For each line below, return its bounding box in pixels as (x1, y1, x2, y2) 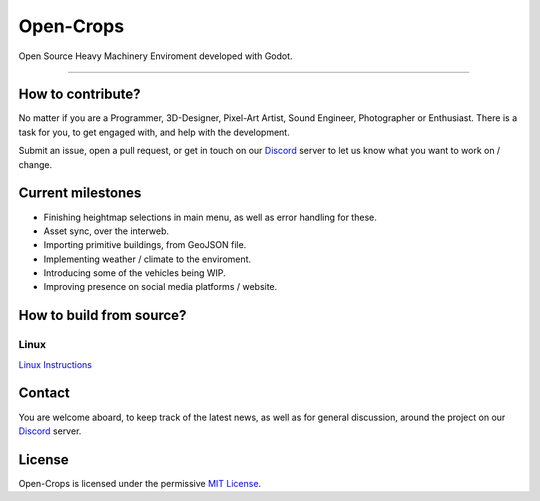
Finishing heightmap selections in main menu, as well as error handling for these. (43, 211, 377, 223)
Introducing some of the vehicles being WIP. (43, 267, 226, 279)
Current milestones (18, 185, 142, 202)
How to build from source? (18, 307, 187, 324)
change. (18, 158, 53, 170)
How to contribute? (18, 86, 141, 103)
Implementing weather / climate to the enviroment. (43, 253, 252, 265)
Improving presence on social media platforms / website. (43, 281, 278, 293)
